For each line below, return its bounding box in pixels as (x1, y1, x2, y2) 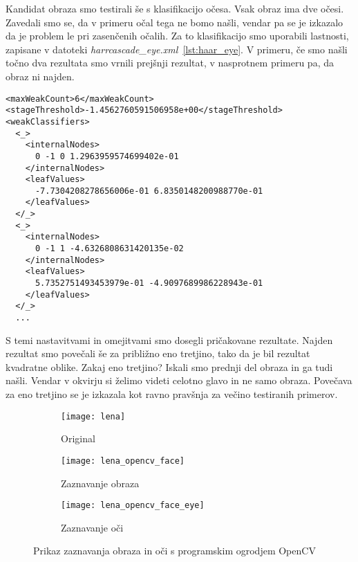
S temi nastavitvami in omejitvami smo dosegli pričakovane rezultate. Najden (6, 332, 333, 347)
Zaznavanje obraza (61, 475, 140, 490)
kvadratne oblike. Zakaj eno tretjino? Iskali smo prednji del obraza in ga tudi (6, 359, 333, 374)
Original (61, 431, 95, 446)
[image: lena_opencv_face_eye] (61, 500, 205, 511)
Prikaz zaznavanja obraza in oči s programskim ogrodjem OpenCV (33, 543, 316, 558)
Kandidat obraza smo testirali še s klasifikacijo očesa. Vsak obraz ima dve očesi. (6, 1, 344, 15)
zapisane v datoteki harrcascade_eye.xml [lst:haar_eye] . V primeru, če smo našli (6, 42, 348, 56)
